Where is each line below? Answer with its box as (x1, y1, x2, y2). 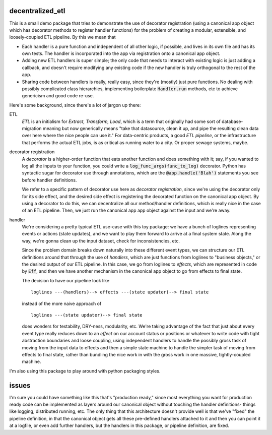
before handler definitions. (22, 177, 77, 183)
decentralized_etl (9, 7, 65, 15)
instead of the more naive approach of (22, 300, 102, 306)
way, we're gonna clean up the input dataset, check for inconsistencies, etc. (22, 237, 180, 244)
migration (22, 125, 42, 131)
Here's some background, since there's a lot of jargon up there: (9, 102, 141, 108)
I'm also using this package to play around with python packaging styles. (9, 368, 161, 374)
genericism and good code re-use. (22, 93, 94, 99)
